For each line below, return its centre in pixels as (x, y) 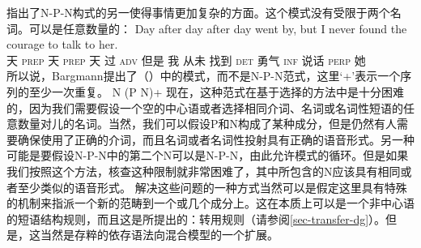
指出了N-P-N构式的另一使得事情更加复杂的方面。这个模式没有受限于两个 (198, 12)
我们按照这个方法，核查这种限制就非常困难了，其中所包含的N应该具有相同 (204, 171)
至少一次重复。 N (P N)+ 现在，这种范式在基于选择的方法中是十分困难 (216, 91)
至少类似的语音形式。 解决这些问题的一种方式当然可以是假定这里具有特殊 (212, 187)
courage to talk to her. (62, 44)
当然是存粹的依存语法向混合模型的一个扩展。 (159, 235)
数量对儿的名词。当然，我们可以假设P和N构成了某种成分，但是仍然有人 (207, 124)
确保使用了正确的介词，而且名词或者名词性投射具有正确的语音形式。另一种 (216, 139)
